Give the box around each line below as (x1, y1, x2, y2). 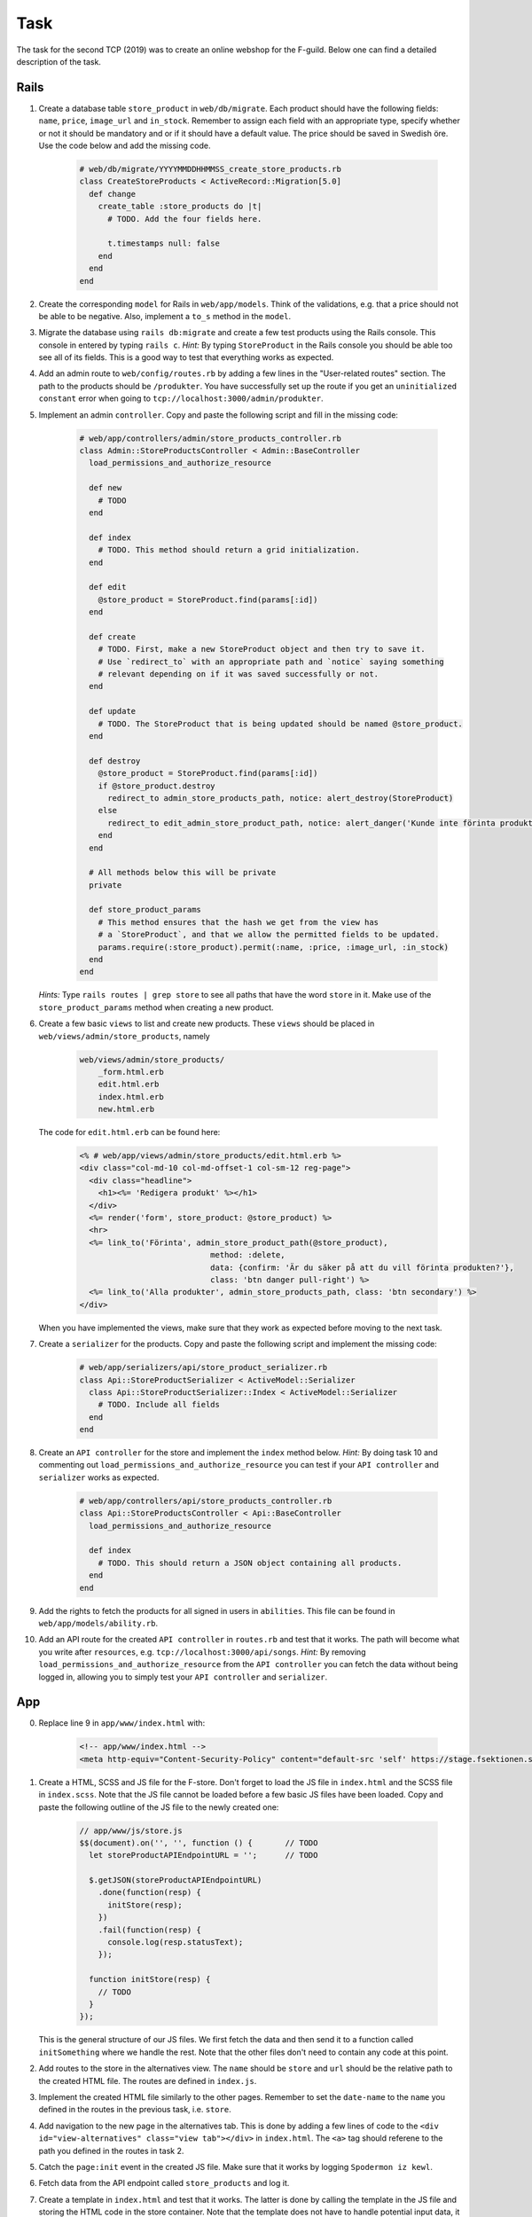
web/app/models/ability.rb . (38, 1618, 159, 1628)
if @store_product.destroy (98, 780, 216, 791)
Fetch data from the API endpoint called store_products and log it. (38, 2178, 290, 2189)
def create (89, 631, 137, 642)
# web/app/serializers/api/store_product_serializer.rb (79, 1362, 328, 1373)
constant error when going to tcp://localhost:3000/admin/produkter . (38, 393, 324, 403)
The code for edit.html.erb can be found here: (38, 1127, 221, 1138)
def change (89, 189, 137, 199)
